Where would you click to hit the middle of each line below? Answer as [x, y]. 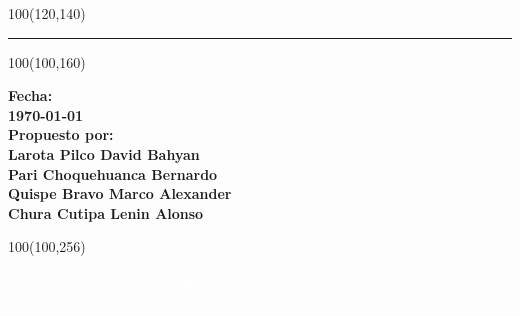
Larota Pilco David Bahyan [104, 153]
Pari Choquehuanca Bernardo [113, 173]
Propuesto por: [61, 134]
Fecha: [30, 95]
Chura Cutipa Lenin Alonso [106, 212]
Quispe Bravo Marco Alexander [120, 193]
